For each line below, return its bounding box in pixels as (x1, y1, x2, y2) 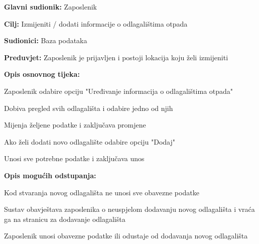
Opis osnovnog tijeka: (4, 69, 80, 79)
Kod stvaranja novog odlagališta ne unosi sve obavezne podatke (4, 187, 199, 197)
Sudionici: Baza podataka (4, 35, 87, 46)
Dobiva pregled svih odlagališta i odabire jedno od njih (4, 102, 173, 113)
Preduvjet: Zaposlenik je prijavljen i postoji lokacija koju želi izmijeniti (4, 52, 228, 62)
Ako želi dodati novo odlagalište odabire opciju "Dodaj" (4, 136, 175, 147)
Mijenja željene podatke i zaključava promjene (4, 119, 146, 130)
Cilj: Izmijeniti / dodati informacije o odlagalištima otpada (4, 18, 188, 29)
